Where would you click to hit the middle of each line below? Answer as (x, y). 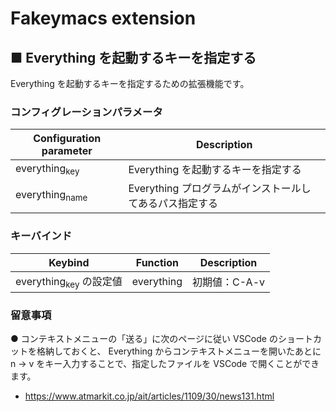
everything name (51, 195)
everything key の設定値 (69, 282)
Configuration (67, 139)
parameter (67, 151)
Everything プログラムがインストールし (220, 189)
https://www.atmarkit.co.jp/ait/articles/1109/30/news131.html (149, 396)
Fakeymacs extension (103, 18)
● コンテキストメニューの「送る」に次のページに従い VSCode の (144, 339)
